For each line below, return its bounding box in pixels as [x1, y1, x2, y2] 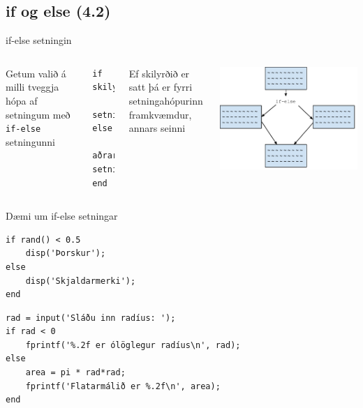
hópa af [6, 93, 38, 107]
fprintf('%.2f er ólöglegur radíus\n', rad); [25, 340, 241, 350]
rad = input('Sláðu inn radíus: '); [6, 312, 176, 323]
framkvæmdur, [128, 107, 192, 121]
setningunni [6, 134, 55, 149]
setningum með [6, 107, 71, 121]
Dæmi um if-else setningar [6, 209, 118, 223]
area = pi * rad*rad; [25, 368, 126, 378]
